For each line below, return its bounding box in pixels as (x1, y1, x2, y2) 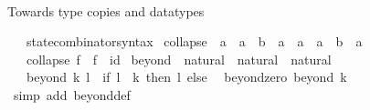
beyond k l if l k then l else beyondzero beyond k (26, 67, 347, 86)
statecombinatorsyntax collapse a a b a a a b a (26, 32, 363, 51)
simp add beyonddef (13, 85, 131, 104)
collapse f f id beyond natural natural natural (26, 49, 332, 68)
